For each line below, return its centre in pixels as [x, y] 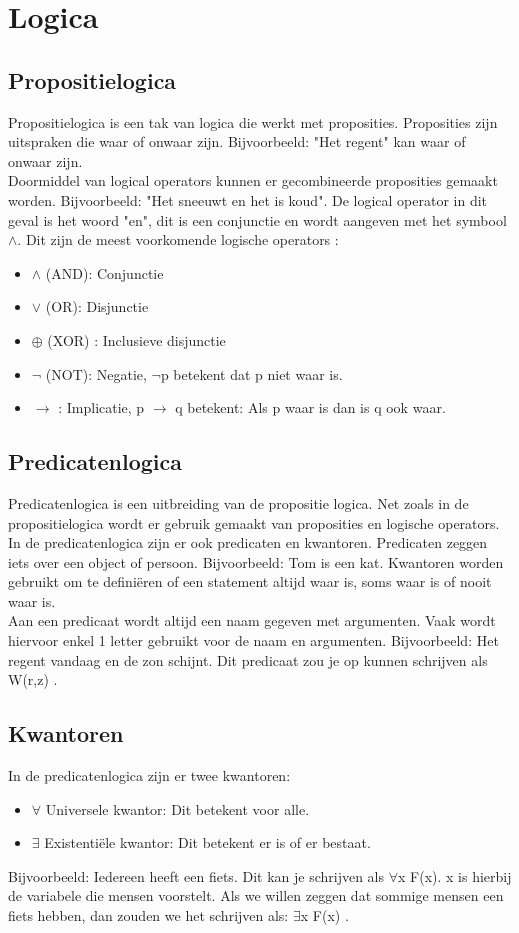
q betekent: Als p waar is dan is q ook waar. [310, 407]
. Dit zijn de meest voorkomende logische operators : [178, 239]
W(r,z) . [33, 679]
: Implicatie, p [101, 407]
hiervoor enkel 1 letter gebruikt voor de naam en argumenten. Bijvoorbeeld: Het [253, 640]
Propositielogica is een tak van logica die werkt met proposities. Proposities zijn [253, 121]
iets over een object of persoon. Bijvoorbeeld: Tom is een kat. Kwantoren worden [256, 561]
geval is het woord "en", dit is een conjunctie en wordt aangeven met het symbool [257, 219]
